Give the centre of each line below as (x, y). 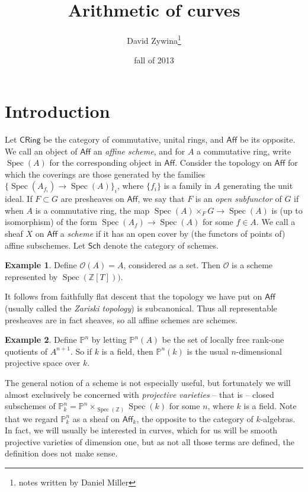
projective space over (43, 363)
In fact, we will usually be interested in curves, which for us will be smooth (141, 430)
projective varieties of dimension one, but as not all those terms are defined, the (150, 441)
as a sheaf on (96, 418)
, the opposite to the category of (195, 418)
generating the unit (258, 186)
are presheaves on (92, 199)
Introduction (57, 110)
